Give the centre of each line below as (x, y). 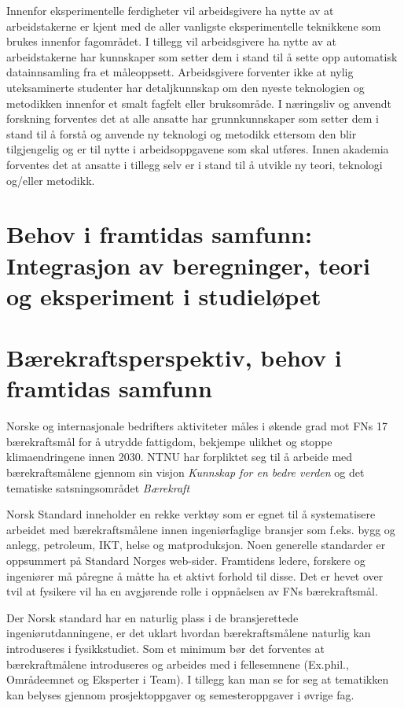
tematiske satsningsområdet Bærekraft (98, 487)
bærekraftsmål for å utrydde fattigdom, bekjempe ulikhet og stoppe (169, 441)
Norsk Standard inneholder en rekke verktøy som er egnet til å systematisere (191, 514)
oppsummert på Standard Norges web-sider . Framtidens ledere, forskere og (186, 560)
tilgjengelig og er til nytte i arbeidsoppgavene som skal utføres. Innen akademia (198, 149)
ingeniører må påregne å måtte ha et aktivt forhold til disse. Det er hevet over (195, 575)
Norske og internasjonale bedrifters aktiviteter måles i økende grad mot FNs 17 (197, 426)
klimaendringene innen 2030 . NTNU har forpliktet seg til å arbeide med (180, 457)
